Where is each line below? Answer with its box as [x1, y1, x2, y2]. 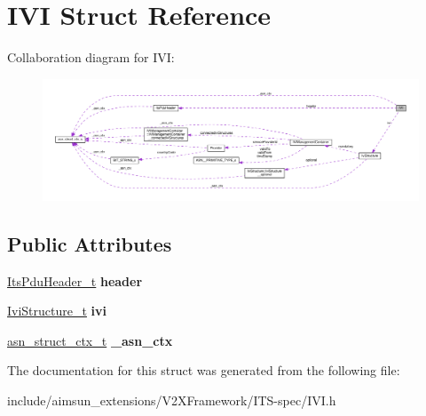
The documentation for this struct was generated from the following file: [7, 361, 400, 380]
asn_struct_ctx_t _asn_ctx [7, 331, 173, 349]
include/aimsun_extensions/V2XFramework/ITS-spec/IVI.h [7, 390, 336, 409]
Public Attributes [7, 229, 172, 257]
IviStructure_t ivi [7, 301, 107, 320]
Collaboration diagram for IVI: [7, 48, 175, 67]
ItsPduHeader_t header [7, 271, 143, 290]
